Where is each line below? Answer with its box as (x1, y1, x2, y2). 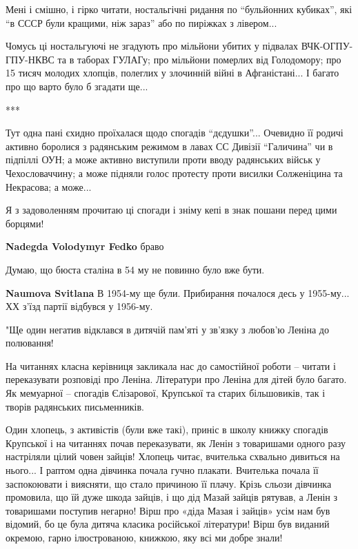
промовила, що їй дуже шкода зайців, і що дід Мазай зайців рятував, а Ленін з (6, 490, 337, 504)
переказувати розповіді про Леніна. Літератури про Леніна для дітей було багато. (6, 372, 347, 386)
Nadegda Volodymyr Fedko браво (6, 239, 164, 253)
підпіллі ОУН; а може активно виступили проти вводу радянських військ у (6, 152, 321, 167)
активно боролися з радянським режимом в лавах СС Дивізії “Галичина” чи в (6, 138, 333, 153)
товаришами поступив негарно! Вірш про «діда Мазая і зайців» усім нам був (6, 503, 330, 517)
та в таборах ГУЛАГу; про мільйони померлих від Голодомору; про (57, 52, 341, 66)
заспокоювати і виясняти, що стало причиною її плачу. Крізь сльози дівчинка (6, 476, 332, 490)
